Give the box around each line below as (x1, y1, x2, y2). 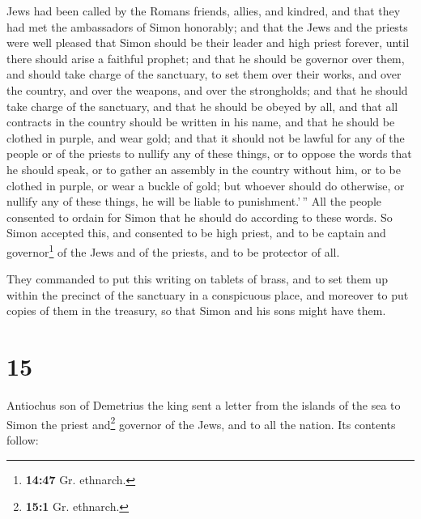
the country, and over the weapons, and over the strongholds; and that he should (6, 81, 408, 98)
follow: (6, 431, 39, 448)
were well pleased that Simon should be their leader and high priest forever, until (6, 34, 410, 51)
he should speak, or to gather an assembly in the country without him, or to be (6, 160, 401, 177)
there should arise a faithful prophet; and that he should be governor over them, (6, 49, 405, 66)
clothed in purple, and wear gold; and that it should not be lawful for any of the (6, 129, 405, 146)
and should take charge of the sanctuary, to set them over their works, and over (6, 66, 402, 83)
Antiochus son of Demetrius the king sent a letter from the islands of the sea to (6, 397, 401, 414)
